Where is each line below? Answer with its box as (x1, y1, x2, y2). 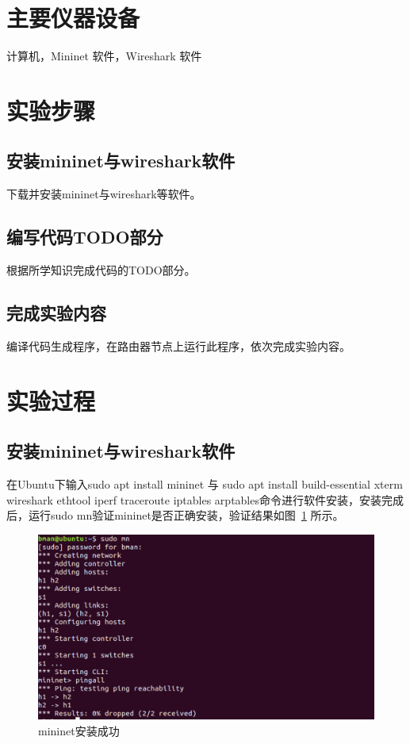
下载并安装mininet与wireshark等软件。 (6, 186, 201, 202)
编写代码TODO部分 (6, 224, 163, 249)
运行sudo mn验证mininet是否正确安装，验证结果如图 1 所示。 (28, 507, 344, 523)
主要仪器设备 (6, 2, 140, 34)
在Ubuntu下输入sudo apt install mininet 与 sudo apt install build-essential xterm (6, 476, 403, 493)
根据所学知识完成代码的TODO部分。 (6, 262, 196, 278)
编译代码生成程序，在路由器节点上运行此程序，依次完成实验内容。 (6, 337, 351, 354)
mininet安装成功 (38, 722, 120, 738)
